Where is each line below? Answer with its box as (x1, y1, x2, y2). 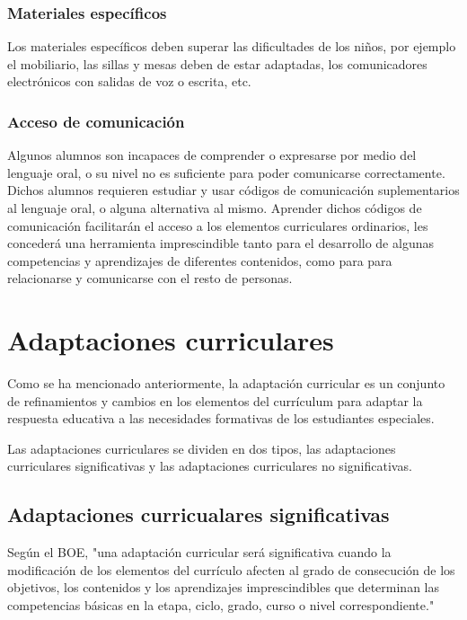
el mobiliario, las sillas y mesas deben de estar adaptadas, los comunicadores (7, 54, 427, 73)
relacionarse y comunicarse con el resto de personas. (7, 269, 293, 288)
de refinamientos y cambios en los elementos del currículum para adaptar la (7, 391, 423, 410)
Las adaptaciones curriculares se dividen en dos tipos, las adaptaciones (7, 438, 396, 457)
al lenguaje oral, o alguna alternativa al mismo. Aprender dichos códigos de (7, 199, 422, 217)
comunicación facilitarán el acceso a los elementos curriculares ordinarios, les (7, 216, 428, 235)
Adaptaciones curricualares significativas (7, 500, 390, 528)
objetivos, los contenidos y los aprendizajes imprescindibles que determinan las (7, 578, 440, 597)
